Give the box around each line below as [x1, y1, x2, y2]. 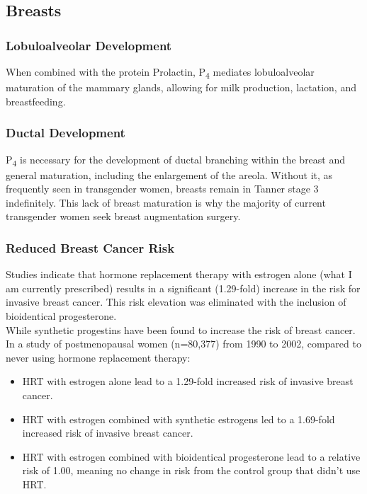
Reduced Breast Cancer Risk [6, 239, 175, 256]
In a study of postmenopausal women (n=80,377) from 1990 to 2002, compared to [6, 336, 361, 351]
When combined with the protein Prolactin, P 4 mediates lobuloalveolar [6, 64, 315, 81]
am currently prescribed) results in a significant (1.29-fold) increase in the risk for [6, 280, 361, 295]
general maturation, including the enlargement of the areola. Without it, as [6, 167, 333, 182]
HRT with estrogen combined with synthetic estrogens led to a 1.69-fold [22, 411, 335, 426]
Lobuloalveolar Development [6, 36, 172, 54]
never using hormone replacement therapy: [6, 350, 191, 364]
